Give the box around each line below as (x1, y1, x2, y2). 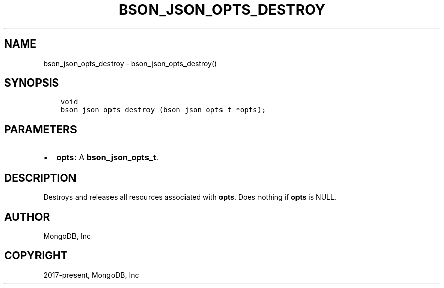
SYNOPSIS (4, 76, 59, 90)
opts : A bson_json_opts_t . (56, 152, 159, 163)
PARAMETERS (4, 122, 77, 136)
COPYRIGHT (4, 249, 68, 262)
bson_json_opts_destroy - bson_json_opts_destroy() (43, 59, 217, 68)
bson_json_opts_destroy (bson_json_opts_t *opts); (60, 106, 266, 114)
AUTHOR (4, 210, 50, 223)
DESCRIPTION (4, 171, 77, 184)
